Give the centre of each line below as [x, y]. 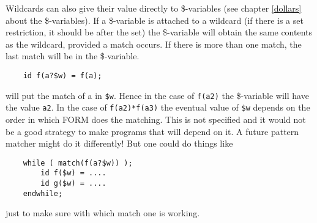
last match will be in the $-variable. [73, 56]
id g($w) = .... [73, 184]
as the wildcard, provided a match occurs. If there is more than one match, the [154, 44]
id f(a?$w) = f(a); [62, 75]
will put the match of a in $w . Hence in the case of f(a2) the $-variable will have [157, 95]
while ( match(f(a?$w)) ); [78, 163]
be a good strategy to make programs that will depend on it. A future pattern [152, 131]
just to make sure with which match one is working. [103, 213]
